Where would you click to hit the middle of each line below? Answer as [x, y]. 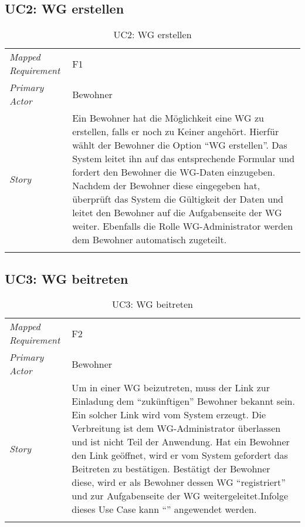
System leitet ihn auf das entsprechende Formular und [184, 159]
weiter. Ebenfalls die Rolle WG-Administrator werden [183, 226]
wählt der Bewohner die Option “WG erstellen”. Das [180, 145]
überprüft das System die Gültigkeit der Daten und [178, 199]
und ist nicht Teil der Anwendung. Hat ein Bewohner [181, 442]
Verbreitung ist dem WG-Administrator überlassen [176, 428]
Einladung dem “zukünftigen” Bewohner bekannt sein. [183, 401]
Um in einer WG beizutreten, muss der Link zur [171, 388]
